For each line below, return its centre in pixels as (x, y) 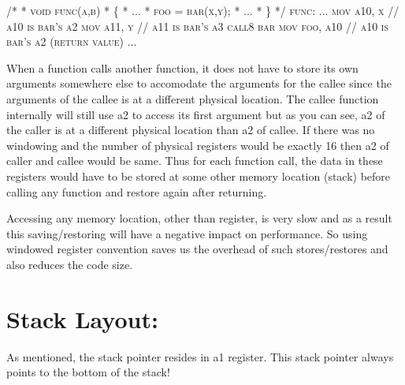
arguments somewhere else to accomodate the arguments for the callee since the (199, 83)
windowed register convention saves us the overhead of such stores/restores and (197, 249)
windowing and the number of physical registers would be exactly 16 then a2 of (198, 145)
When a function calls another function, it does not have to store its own (182, 67)
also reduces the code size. (70, 264)
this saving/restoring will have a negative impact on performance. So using (187, 233)
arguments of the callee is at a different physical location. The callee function (193, 98)
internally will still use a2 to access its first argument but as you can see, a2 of (196, 114)
